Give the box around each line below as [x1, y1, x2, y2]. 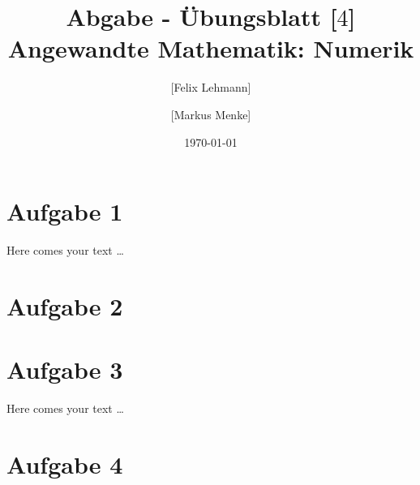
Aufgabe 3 [6, 353, 123, 386]
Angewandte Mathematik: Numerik [7, 32, 414, 65]
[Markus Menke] [170, 105, 251, 122]
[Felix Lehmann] [170, 79, 251, 96]
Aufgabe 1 [6, 195, 123, 228]
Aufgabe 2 [6, 289, 123, 322]
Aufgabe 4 [6, 447, 123, 480]
